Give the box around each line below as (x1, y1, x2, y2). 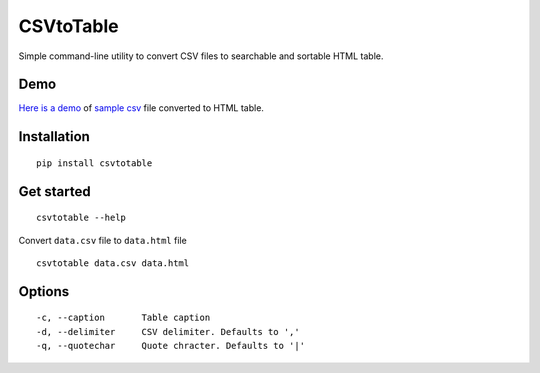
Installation (18, 128, 90, 145)
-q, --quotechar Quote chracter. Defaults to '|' (36, 340, 305, 352)
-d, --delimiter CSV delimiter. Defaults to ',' (36, 326, 300, 337)
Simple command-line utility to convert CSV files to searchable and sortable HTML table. (18, 50, 384, 62)
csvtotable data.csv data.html (36, 258, 190, 269)
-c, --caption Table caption (36, 312, 211, 324)
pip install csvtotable (36, 157, 153, 169)
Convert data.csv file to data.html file (18, 234, 187, 246)
